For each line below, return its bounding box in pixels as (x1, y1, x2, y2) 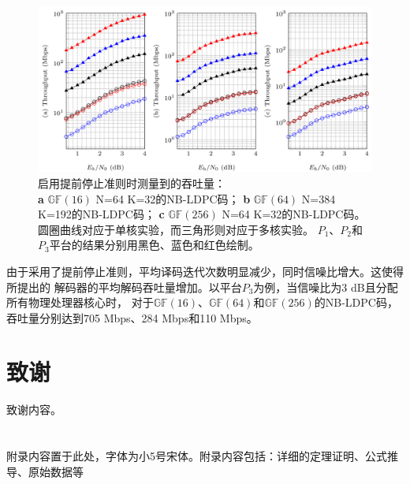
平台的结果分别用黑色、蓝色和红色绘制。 (49, 236, 259, 253)
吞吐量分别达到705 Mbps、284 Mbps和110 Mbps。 (6, 309, 258, 326)
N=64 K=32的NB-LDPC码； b (95, 190, 251, 207)
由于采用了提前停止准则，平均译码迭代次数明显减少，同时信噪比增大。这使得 (6, 262, 404, 279)
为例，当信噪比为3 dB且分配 (253, 278, 398, 295)
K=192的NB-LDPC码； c (38, 206, 165, 222)
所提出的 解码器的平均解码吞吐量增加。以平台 (6, 278, 242, 295)
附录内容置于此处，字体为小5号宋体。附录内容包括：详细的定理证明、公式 (6, 448, 387, 464)
